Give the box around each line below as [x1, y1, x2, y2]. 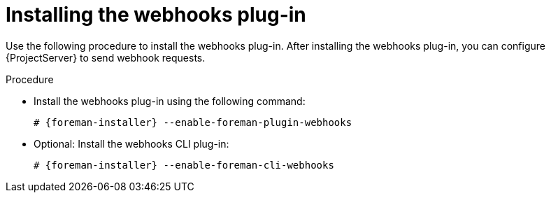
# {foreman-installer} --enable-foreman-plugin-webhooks [34, 116, 352, 128]
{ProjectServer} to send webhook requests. [6, 51, 206, 64]
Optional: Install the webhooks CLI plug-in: [34, 137, 229, 150]
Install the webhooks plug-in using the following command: [34, 94, 306, 107]
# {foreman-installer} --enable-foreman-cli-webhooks [34, 159, 334, 171]
